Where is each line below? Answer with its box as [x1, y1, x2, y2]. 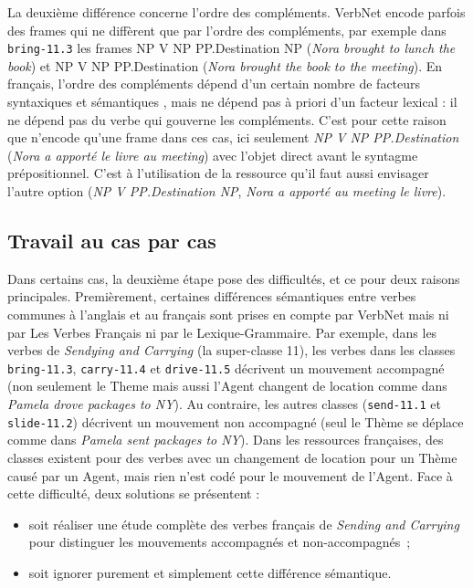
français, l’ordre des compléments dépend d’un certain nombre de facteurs [7, 74, 421, 93]
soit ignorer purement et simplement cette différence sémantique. [28, 562, 392, 582]
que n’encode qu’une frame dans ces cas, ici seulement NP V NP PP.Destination [7, 128, 459, 147]
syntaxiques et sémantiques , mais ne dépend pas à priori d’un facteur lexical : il [7, 92, 457, 111]
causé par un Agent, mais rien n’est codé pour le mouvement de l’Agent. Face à [7, 466, 453, 485]
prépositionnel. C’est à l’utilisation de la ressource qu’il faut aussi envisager [7, 163, 429, 183]
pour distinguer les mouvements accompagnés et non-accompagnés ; [28, 532, 411, 551]
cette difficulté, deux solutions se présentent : [7, 484, 260, 503]
